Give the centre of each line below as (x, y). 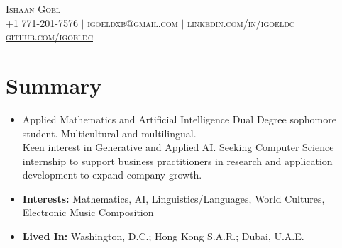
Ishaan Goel (33, 9)
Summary (54, 85)
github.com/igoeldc (49, 36)
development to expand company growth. (112, 175)
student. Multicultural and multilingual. (109, 133)
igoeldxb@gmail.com (133, 22)
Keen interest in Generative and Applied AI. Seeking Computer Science (178, 147)
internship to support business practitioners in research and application (177, 160)
